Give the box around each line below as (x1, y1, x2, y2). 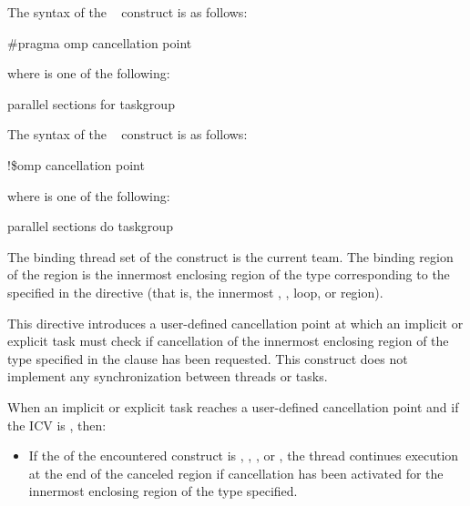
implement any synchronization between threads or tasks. (7, 367, 328, 386)
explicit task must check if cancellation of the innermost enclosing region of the (7, 331, 449, 350)
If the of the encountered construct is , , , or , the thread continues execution (28, 446, 459, 465)
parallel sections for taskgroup (7, 94, 175, 113)
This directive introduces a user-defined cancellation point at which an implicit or (7, 313, 464, 332)
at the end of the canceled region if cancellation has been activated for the (28, 463, 444, 482)
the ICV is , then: (7, 415, 107, 434)
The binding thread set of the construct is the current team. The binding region (7, 247, 454, 266)
